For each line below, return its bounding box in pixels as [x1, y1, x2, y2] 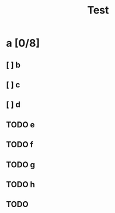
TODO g [6, 160, 36, 170]
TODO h [6, 180, 35, 190]
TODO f [6, 140, 34, 150]
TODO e [6, 120, 35, 130]
